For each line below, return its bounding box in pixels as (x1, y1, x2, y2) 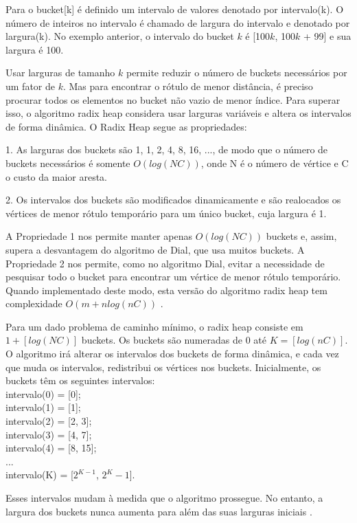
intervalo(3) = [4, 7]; (5, 427, 92, 441)
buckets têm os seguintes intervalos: (5, 373, 155, 388)
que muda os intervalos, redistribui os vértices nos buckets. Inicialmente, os (5, 359, 321, 374)
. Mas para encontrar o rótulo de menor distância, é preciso (62, 78, 313, 93)
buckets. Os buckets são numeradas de (81, 333, 242, 347)
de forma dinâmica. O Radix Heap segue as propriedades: (5, 119, 247, 133)
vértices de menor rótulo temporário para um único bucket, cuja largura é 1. (5, 205, 327, 220)
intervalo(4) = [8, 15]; (5, 441, 97, 455)
